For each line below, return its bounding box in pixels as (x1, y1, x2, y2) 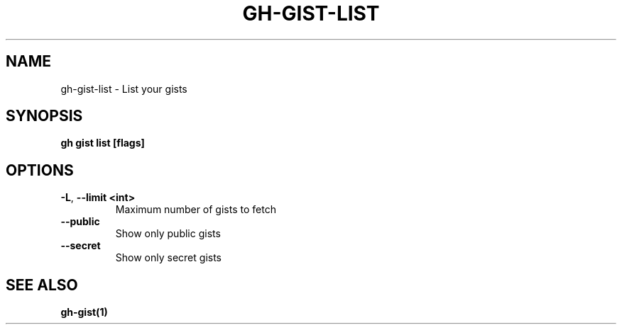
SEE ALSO (6, 275, 78, 294)
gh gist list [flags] (60, 137, 145, 149)
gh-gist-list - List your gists (60, 82, 187, 95)
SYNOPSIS (6, 107, 83, 125)
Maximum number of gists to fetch (115, 203, 276, 216)
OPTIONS (6, 161, 74, 179)
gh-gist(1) (60, 306, 108, 319)
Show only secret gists (115, 251, 222, 264)
